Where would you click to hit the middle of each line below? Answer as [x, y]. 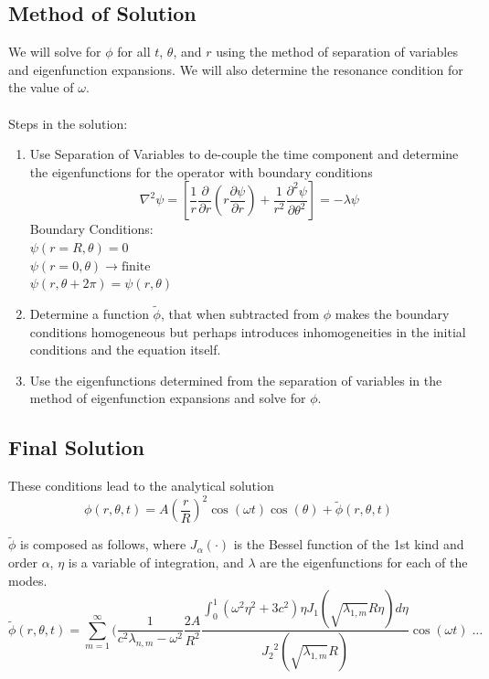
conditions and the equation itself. [125, 350]
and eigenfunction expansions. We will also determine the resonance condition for [236, 69]
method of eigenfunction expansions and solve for [168, 398]
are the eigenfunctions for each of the [364, 562]
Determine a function [89, 313]
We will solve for [55, 52]
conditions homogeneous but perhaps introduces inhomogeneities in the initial [248, 331]
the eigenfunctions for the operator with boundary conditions [201, 171]
